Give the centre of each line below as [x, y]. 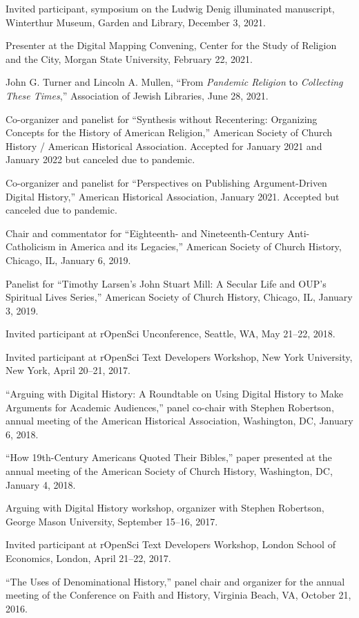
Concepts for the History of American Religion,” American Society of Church [169, 132]
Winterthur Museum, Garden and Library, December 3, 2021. [136, 22]
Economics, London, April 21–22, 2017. [88, 558]
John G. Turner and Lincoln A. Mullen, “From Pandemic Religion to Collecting [174, 82]
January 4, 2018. [41, 484]
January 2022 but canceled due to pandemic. [100, 159]
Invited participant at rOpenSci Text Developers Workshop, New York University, [179, 356]
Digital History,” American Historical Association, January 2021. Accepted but [173, 196]
